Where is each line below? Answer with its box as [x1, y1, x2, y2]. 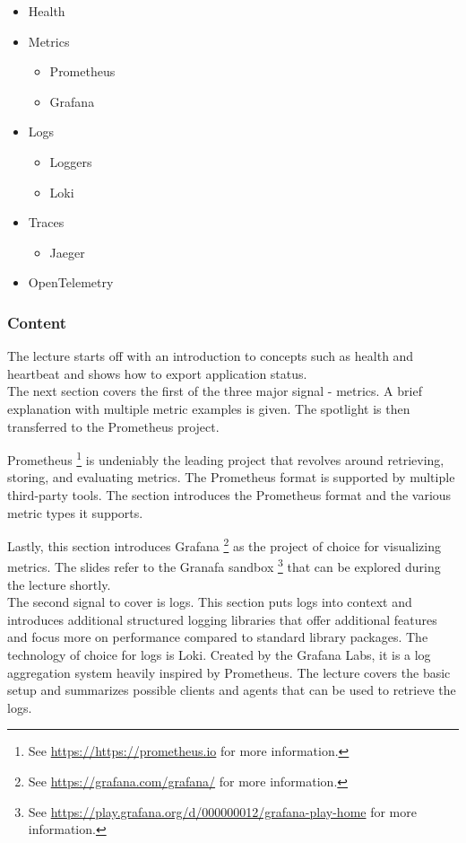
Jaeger [49, 242, 85, 261]
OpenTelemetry [28, 273, 114, 292]
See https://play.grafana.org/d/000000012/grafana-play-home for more [28, 802, 417, 821]
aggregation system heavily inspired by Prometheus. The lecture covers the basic [7, 663, 451, 681]
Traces [28, 213, 65, 232]
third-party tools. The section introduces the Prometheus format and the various [7, 485, 452, 504]
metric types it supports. [7, 503, 143, 522]
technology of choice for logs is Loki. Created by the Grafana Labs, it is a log [7, 645, 431, 664]
